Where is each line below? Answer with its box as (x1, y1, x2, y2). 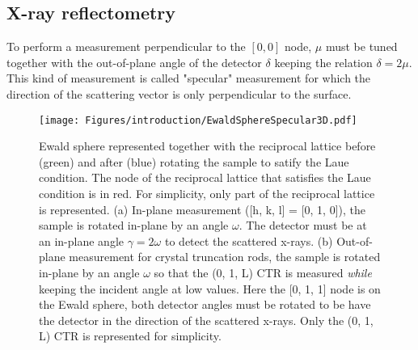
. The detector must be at (239, 217, 367, 234)
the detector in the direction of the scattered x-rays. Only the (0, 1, (39, 311, 374, 328)
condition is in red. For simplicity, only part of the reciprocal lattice (39, 185, 375, 202)
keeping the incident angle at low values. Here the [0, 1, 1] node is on (39, 280, 381, 297)
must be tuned (325, 38, 398, 55)
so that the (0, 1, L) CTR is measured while (154, 264, 372, 280)
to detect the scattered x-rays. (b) (164, 232, 333, 249)
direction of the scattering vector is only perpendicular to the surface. (6, 85, 352, 102)
